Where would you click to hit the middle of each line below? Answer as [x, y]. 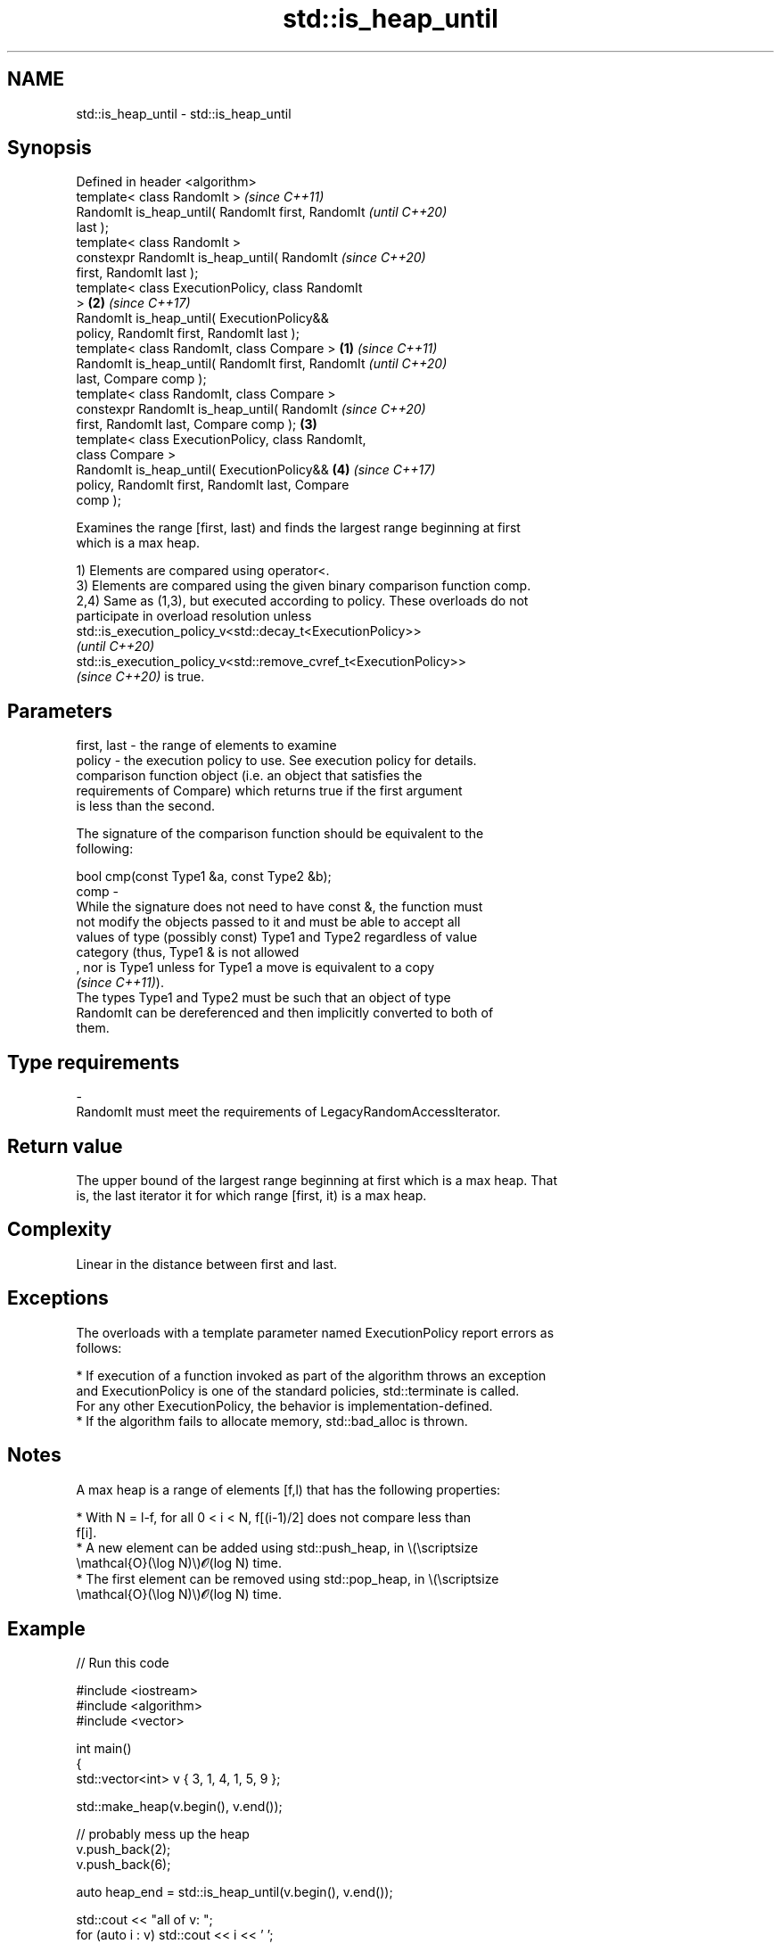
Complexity [60, 1230]
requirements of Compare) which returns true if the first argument [269, 791]
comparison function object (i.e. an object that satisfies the [249, 776]
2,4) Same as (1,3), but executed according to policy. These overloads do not [302, 601]
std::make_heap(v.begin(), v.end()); [179, 1807]
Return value [65, 1146]
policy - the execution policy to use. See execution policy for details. [276, 761]
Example [46, 1628]
